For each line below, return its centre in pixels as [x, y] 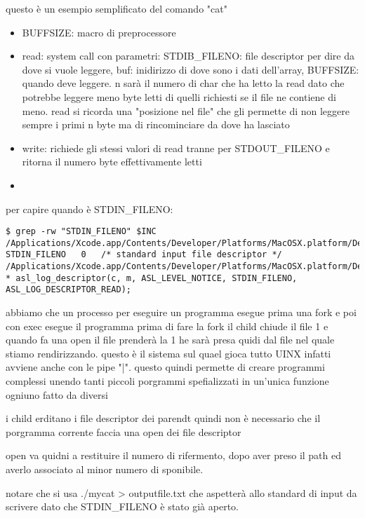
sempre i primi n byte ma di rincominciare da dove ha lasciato [156, 124]
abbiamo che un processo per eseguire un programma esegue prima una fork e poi [181, 312]
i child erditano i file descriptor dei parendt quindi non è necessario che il [163, 418]
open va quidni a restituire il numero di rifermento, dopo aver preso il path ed [174, 455]
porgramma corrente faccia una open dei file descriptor [124, 431]
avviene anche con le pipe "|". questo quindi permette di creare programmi [165, 367]
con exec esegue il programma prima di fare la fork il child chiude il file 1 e [167, 326]
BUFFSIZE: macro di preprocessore [99, 32]
